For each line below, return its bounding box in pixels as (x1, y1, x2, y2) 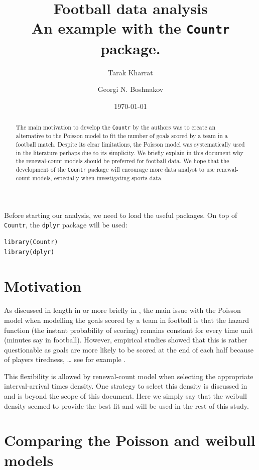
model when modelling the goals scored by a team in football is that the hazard (4, 314, 249, 325)
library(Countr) (4, 239, 58, 246)
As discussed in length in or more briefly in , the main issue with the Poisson (4, 305, 241, 315)
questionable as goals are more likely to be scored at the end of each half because (4, 344, 254, 355)
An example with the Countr (31, 18, 230, 38)
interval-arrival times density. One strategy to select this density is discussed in (4, 381, 247, 391)
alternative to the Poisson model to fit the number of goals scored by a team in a (16, 132, 228, 140)
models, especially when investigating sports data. (32, 174, 163, 182)
